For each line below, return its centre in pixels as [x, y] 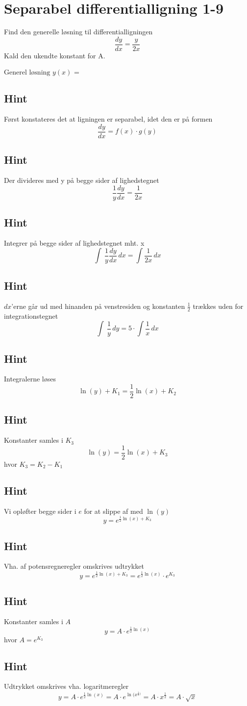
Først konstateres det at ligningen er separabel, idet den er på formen [108, 119]
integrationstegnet [31, 315]
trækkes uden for [218, 306]
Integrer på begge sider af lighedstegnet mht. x [74, 242]
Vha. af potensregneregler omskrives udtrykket [74, 566]
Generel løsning [27, 73]
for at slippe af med [113, 511]
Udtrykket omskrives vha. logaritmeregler [66, 686]
